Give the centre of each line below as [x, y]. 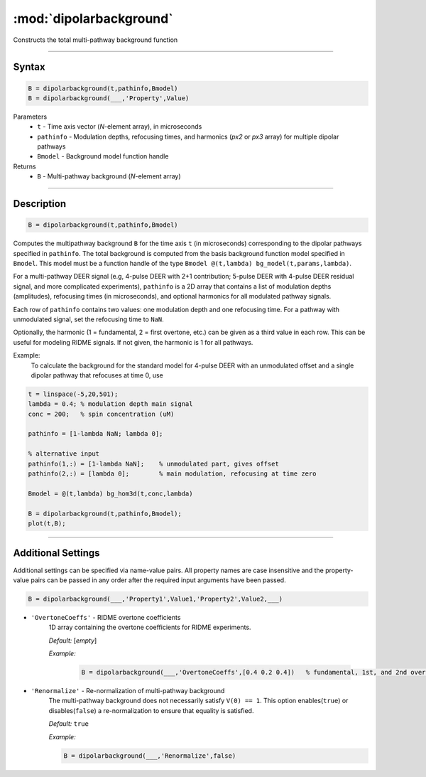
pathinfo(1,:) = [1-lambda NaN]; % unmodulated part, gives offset [154, 463]
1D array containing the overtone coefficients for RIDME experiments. [150, 627]
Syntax [29, 67]
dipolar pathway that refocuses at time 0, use [97, 375]
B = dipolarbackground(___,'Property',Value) [109, 98]
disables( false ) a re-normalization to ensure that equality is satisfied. [151, 710]
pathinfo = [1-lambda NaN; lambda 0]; [95, 434]
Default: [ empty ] [73, 641]
